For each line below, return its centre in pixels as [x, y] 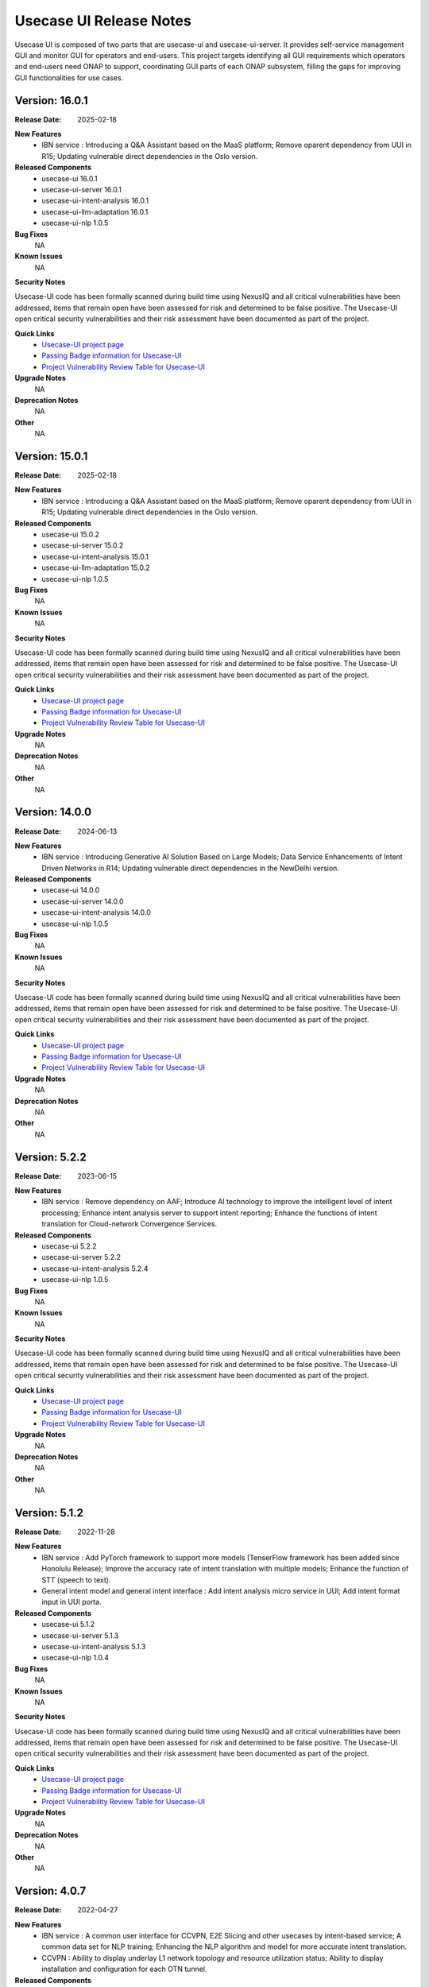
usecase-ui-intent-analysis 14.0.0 [96, 912]
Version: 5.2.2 [50, 1157]
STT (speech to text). [76, 1580]
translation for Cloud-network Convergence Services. [129, 1224]
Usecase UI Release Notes [103, 21]
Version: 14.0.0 [53, 812]
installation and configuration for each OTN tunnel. [124, 1969]
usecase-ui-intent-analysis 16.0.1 [95, 201]
